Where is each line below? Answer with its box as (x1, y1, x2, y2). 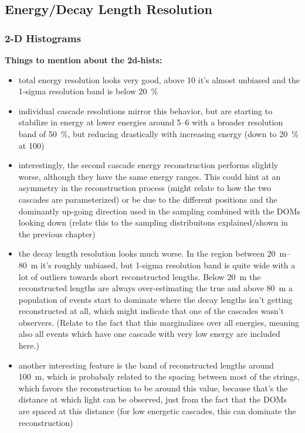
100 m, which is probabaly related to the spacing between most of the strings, (18, 370, 300, 383)
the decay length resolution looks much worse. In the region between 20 (18, 247, 276, 260)
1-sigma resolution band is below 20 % (18, 85, 158, 97)
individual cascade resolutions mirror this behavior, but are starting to (18, 104, 273, 117)
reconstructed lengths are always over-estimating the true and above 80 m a (18, 282, 293, 294)
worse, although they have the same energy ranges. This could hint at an (18, 170, 281, 182)
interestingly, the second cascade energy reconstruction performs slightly (18, 159, 279, 171)
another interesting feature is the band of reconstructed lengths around (18, 359, 274, 371)
